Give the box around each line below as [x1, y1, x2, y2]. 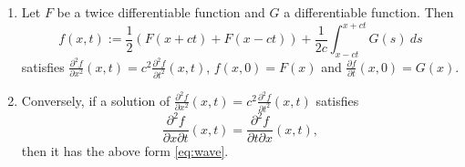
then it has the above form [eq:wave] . [21, 141, 229, 161]
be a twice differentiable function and [57, 3, 265, 21]
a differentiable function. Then [284, 3, 454, 21]
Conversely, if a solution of [21, 90, 170, 110]
